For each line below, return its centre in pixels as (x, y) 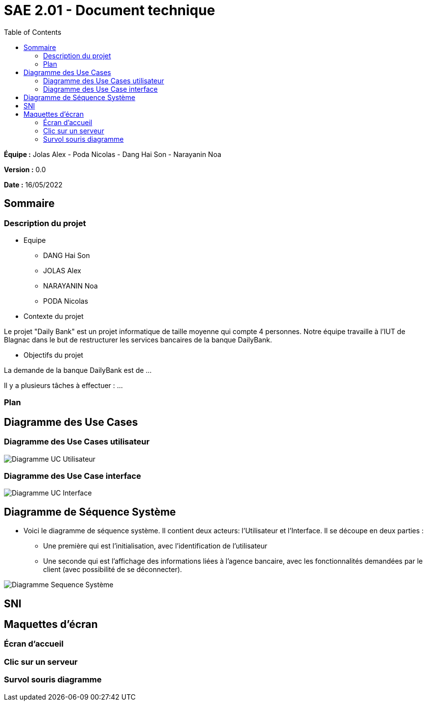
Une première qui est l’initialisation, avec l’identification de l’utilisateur (155, 546)
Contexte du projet (54, 316)
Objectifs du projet (53, 355)
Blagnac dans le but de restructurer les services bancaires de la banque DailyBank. (138, 339)
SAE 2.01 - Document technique (110, 10)
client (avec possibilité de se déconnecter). (113, 570)
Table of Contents (33, 32)
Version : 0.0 (25, 169)
